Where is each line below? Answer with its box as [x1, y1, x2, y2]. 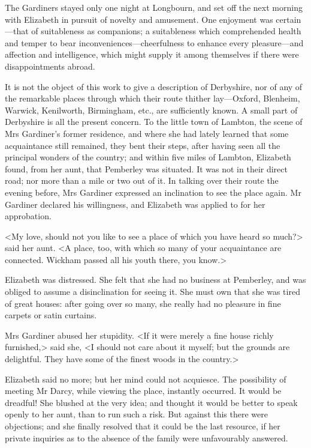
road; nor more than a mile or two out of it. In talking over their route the [5, 174, 279, 187]
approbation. [5, 210, 52, 222]
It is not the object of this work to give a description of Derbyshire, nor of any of [5, 80, 303, 92]
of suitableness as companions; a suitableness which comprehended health [31, 25, 301, 37]
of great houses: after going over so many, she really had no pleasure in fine [5, 297, 281, 309]
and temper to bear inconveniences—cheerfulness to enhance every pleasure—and [5, 36, 304, 49]
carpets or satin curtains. [5, 309, 97, 321]
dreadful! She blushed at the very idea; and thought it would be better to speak [5, 396, 298, 408]
